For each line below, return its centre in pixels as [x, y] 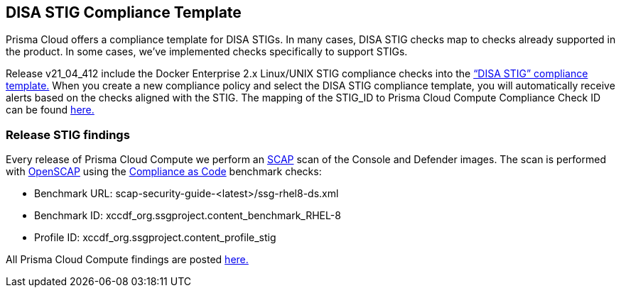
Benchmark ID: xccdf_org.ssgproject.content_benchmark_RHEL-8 [188, 216]
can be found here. [50, 110]
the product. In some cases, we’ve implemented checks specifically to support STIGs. [207, 52]
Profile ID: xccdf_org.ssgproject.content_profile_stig [155, 238]
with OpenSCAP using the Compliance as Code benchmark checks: [164, 172]
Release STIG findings [68, 134]
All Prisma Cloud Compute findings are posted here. [127, 260]
